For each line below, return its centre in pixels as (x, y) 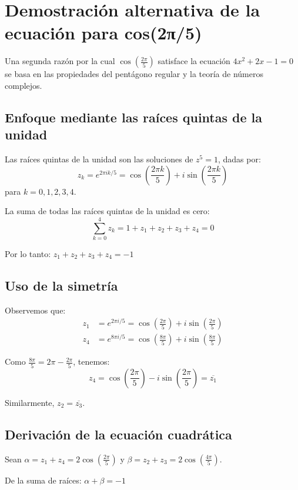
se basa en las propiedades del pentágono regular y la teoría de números (134, 74)
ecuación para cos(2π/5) (103, 33)
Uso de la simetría (61, 285)
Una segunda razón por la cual (60, 61)
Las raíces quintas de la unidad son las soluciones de (99, 159)
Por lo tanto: (28, 254)
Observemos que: (35, 310)
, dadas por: (239, 159)
